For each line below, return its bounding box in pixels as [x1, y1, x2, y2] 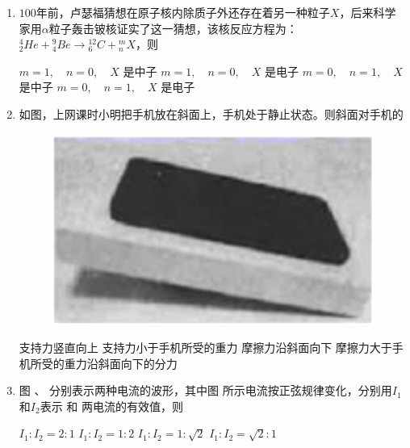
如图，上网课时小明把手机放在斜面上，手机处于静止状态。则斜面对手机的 [19, 105, 404, 122]
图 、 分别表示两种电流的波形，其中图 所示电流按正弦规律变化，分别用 [19, 382, 392, 399]
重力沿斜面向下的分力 [64, 354, 178, 371]
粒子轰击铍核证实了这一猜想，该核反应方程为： [48, 19, 298, 36]
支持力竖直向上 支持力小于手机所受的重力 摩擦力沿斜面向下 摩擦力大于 [19, 339, 392, 356]
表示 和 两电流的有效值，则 [40, 397, 183, 414]
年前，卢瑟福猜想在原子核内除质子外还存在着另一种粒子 [36, 4, 330, 20]
